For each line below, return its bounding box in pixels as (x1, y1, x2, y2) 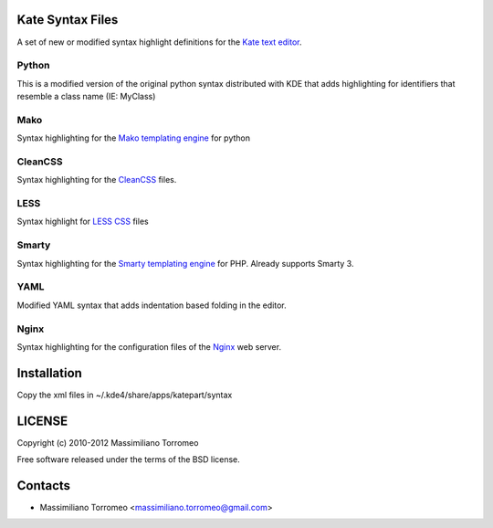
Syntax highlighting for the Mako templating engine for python (16, 132, 251, 143)
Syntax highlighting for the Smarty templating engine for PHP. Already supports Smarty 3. (16, 258, 354, 269)
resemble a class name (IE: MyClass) (16, 91, 156, 102)
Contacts (16, 478, 71, 493)
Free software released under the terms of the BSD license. (16, 454, 241, 465)
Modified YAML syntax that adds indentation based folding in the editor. (16, 300, 287, 311)
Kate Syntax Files (16, 12, 119, 27)
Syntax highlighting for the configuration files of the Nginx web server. (16, 341, 282, 352)
